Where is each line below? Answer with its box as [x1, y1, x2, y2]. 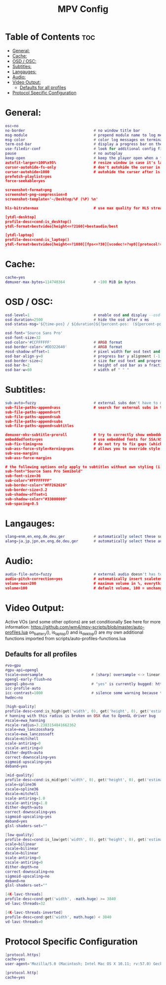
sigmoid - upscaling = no [5, 874, 50, 879]
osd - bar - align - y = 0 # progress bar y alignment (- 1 [5, 354, 161, 359]
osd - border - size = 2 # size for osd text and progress [5, 358, 165, 363]
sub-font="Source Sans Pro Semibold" [5, 469, 83, 474]
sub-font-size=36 [5, 473, 41, 478]
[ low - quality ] [5, 832, 35, 837]
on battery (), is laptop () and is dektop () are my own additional [29, 629, 144, 636]
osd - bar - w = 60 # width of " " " [5, 368, 129, 373]
